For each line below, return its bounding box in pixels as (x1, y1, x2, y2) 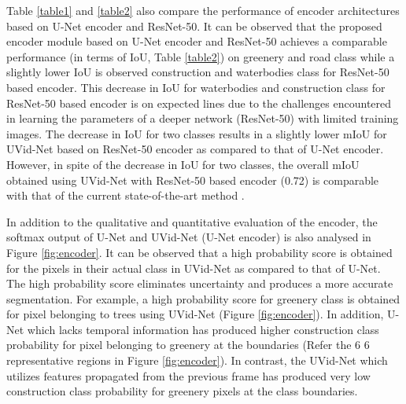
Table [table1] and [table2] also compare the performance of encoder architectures (6, 2, 400, 18)
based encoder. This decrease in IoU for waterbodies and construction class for (6, 79, 386, 95)
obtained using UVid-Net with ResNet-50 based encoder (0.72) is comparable (6, 171, 379, 188)
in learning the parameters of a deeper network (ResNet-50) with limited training (6, 110, 399, 127)
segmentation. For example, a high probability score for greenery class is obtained (6, 290, 400, 307)
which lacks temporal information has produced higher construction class (27, 321, 379, 337)
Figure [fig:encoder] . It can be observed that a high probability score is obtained (6, 244, 393, 260)
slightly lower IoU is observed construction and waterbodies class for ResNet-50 (6, 64, 389, 80)
